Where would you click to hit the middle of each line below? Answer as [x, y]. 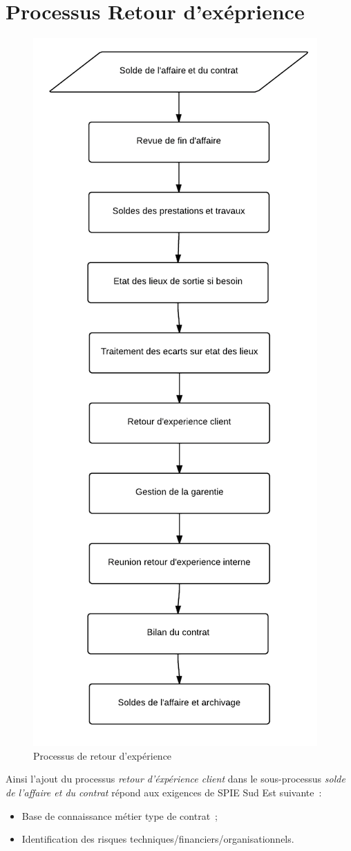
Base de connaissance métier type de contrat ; [120, 815]
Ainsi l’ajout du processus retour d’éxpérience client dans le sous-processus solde [175, 779]
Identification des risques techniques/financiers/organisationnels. [158, 839]
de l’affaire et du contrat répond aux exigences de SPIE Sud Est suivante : [164, 792]
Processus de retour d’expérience [103, 755]
